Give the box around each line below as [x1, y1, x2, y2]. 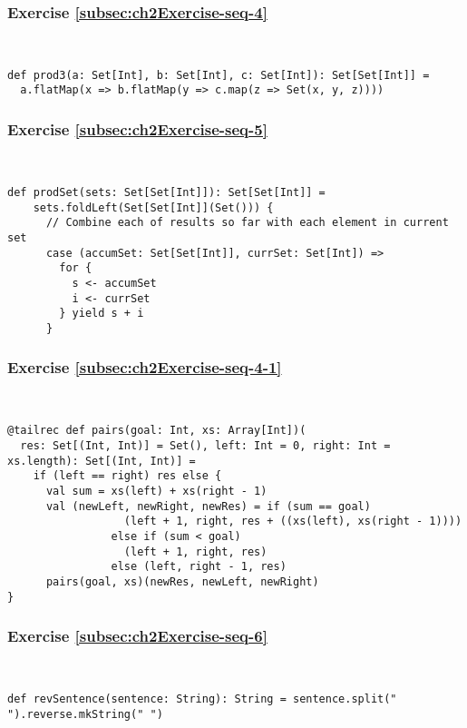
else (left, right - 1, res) [111, 560, 287, 574]
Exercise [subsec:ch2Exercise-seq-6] [7, 625, 268, 647]
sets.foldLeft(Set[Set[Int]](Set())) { [33, 201, 274, 214]
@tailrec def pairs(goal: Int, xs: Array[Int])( [7, 424, 306, 438]
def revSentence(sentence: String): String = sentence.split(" [7, 693, 397, 705]
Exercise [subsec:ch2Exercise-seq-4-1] [7, 356, 282, 379]
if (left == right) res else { [33, 469, 222, 483]
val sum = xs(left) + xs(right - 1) [45, 484, 268, 497]
